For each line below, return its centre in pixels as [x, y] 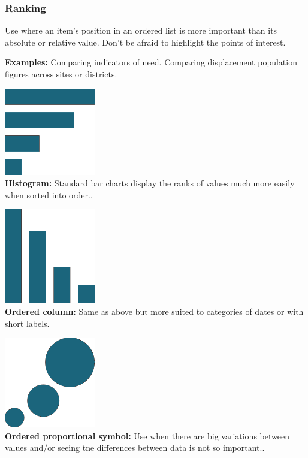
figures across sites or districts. [61, 74]
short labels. [27, 323]
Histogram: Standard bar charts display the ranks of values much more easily [150, 183]
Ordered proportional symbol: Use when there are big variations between [147, 436]
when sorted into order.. [49, 195]
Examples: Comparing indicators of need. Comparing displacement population [151, 62]
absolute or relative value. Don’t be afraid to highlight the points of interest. [145, 42]
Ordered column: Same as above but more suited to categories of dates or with [154, 311]
